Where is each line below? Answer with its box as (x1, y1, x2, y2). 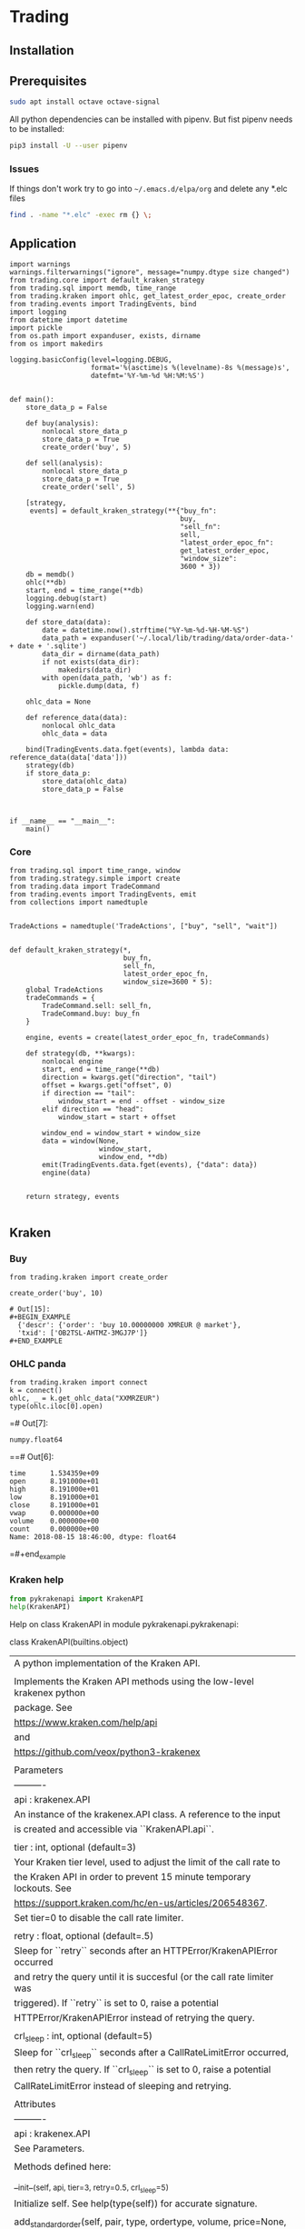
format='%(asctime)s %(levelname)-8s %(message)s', (90, 364, 290, 373)
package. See (14, 1702, 73, 1714)
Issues (9, 163, 40, 175)
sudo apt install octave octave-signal (9, 97, 161, 106)
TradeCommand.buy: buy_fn (42, 1009, 141, 1019)
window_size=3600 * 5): (123, 977, 213, 987)
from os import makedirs (9, 339, 103, 349)
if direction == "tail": (42, 1089, 136, 1098)
